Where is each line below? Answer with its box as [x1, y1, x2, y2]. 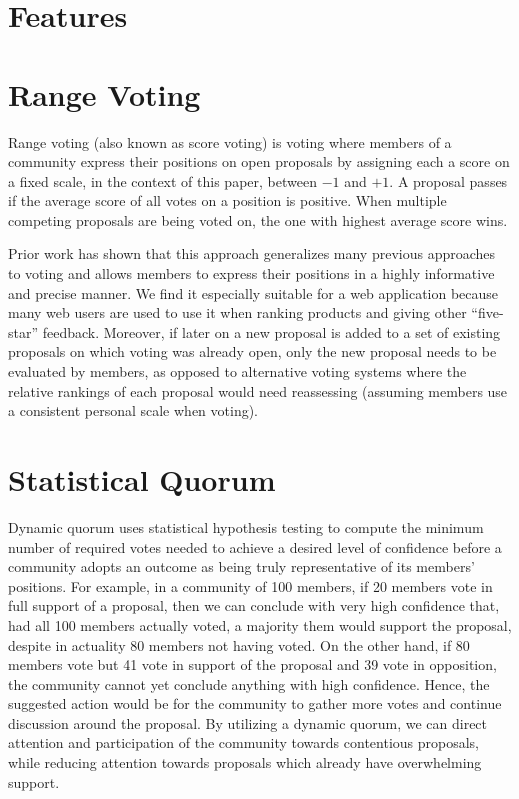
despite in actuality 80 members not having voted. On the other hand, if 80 [8, 634, 470, 655]
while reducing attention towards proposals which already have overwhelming [8, 752, 482, 773]
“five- [471, 302, 504, 323]
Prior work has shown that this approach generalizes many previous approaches [8, 243, 496, 264]
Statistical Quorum [8, 459, 276, 499]
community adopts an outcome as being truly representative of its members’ [8, 556, 475, 577]
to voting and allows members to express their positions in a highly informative [8, 263, 495, 284]
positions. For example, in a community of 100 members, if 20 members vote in [8, 575, 493, 596]
